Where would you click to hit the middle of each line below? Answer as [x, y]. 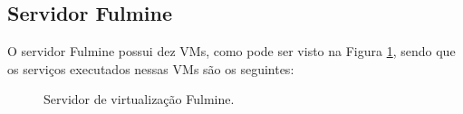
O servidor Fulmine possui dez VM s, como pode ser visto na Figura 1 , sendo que [231, 51]
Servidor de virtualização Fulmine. [139, 99]
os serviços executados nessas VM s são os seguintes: [151, 68]
